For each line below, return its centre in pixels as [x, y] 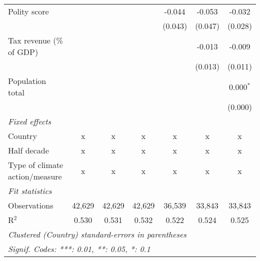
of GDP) [23, 52]
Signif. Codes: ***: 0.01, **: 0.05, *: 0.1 [79, 249]
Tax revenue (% [35, 40]
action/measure [35, 176]
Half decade [28, 150]
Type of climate [36, 165]
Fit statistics [30, 191]
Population [27, 81]
